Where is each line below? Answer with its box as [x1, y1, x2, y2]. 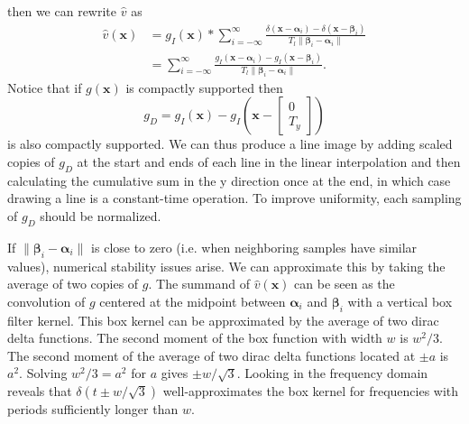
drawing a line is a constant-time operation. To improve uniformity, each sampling [7, 189, 462, 207]
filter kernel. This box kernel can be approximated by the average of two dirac [7, 310, 439, 329]
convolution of [7, 291, 86, 310]
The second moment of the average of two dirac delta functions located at [7, 346, 416, 364]
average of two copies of [7, 274, 139, 293]
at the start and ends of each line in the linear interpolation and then [77, 152, 461, 171]
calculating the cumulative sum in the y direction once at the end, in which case [7, 171, 451, 189]
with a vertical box [347, 291, 453, 310]
